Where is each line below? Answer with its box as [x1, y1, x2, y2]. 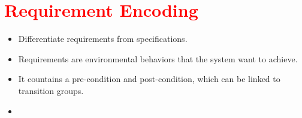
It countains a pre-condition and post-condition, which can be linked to [18, 72, 280, 85]
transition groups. [18, 84, 84, 96]
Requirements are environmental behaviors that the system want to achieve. [18, 52, 298, 65]
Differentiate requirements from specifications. [18, 32, 188, 45]
